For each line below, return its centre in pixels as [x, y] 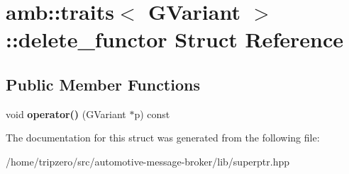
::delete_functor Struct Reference [174, 39]
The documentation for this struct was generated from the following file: [163, 138]
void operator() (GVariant [66, 114]
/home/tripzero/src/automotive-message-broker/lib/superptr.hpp [148, 161]
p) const [152, 114]
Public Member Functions [103, 84]
